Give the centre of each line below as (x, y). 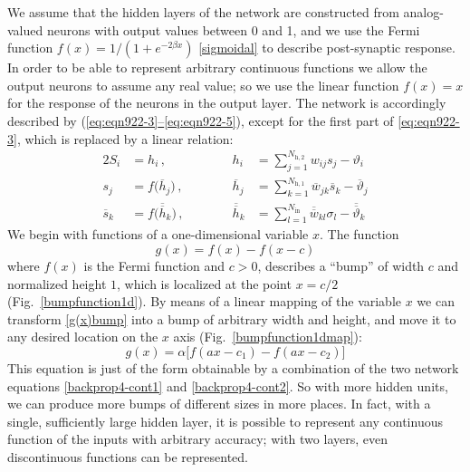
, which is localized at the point (204, 283)
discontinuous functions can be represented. (128, 456)
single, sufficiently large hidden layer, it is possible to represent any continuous (225, 421)
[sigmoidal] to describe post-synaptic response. (327, 48)
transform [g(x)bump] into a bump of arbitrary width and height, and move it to (232, 318)
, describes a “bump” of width (341, 266)
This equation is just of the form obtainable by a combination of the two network (233, 367)
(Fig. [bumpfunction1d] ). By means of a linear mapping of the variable (205, 301)
